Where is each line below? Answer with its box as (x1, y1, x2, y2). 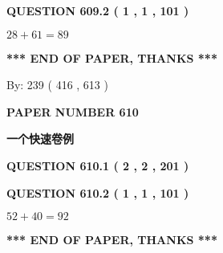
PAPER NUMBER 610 (6, 103, 139, 120)
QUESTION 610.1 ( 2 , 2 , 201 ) (6, 157, 189, 173)
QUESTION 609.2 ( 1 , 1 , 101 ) (6, 2, 189, 18)
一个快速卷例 (6, 130, 74, 147)
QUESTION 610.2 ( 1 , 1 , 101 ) (6, 184, 189, 201)
